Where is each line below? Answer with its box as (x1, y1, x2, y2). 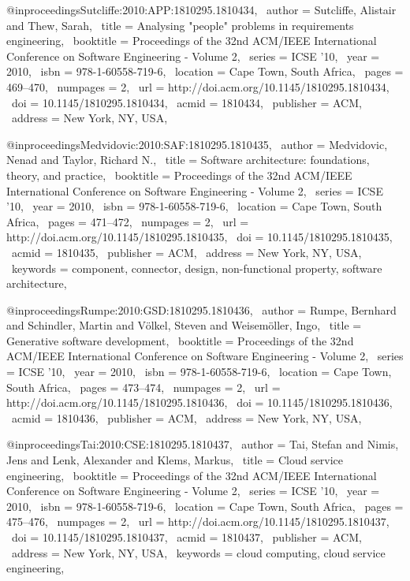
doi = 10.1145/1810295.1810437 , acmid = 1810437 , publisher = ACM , (11, 529, 362, 545)
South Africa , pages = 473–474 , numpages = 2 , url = (6, 378, 281, 395)
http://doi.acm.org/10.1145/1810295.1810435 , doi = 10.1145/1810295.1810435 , (6, 229, 393, 245)
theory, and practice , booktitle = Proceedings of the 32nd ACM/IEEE (6, 166, 352, 183)
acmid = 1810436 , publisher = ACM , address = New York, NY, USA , (11, 409, 362, 426)
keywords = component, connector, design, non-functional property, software (11, 259, 382, 276)
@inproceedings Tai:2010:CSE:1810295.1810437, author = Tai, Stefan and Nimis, (6, 436, 399, 453)
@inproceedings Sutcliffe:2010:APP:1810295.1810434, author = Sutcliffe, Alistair (6, 2, 397, 17)
